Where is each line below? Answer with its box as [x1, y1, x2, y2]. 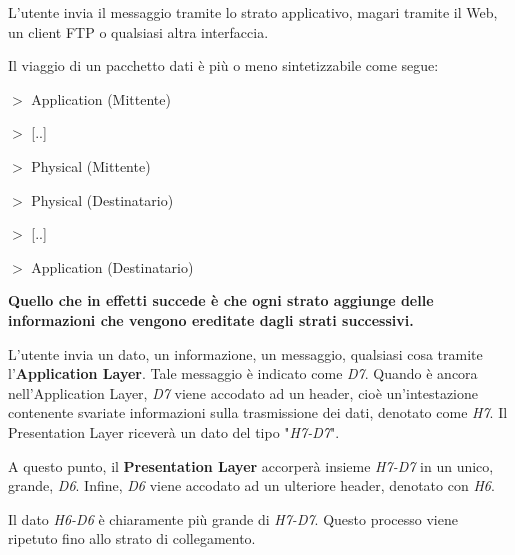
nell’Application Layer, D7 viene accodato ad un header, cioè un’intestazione [8, 382, 479, 403]
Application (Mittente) [31, 88, 171, 109]
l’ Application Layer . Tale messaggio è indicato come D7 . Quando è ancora [8, 363, 478, 384]
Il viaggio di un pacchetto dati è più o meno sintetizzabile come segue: [8, 55, 439, 76]
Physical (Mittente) [31, 155, 151, 176]
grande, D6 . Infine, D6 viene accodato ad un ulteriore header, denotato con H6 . [8, 475, 495, 496]
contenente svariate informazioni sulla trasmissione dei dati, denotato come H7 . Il [8, 402, 508, 423]
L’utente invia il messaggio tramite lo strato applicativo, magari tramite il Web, [8, 2, 498, 22]
